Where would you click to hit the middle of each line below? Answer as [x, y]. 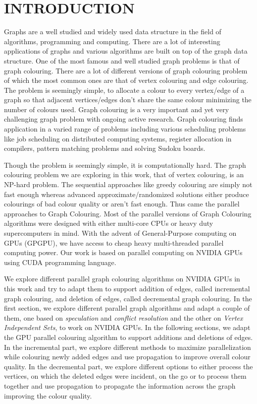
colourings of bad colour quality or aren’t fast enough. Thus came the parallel [122, 204]
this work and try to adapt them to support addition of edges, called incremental [127, 288]
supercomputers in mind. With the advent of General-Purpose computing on [120, 233]
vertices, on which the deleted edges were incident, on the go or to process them [125, 376]
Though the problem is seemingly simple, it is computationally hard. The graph [125, 165]
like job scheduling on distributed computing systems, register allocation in [118, 138]
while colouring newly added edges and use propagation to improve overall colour [127, 357]
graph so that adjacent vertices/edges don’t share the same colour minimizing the [128, 100]
